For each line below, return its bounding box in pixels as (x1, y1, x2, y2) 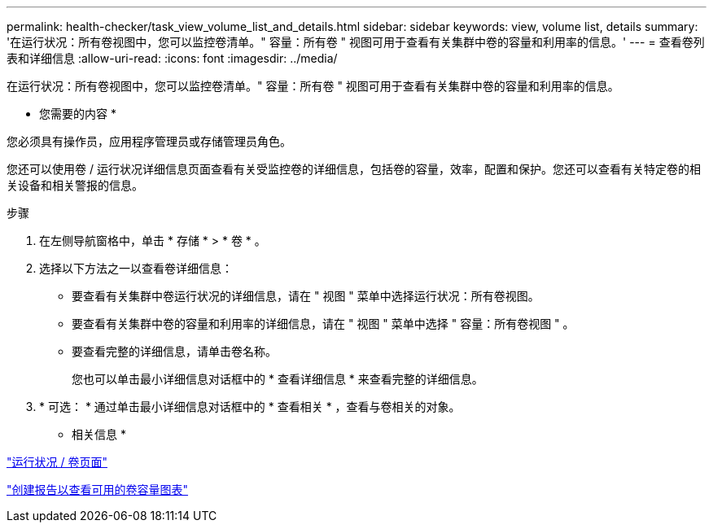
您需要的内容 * (39, 107, 116, 120)
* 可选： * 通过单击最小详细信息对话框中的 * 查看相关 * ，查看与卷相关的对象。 (39, 400, 461, 413)
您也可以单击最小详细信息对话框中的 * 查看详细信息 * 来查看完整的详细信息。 (72, 372, 483, 386)
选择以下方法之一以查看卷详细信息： (39, 261, 233, 275)
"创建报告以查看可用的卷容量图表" (7, 483, 189, 496)
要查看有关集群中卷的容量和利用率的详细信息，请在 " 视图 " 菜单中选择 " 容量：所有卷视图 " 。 (72, 317, 575, 330)
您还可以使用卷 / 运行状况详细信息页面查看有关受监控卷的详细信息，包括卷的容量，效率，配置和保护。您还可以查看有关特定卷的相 (7, 162, 701, 176)
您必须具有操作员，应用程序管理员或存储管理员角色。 (7, 134, 291, 148)
